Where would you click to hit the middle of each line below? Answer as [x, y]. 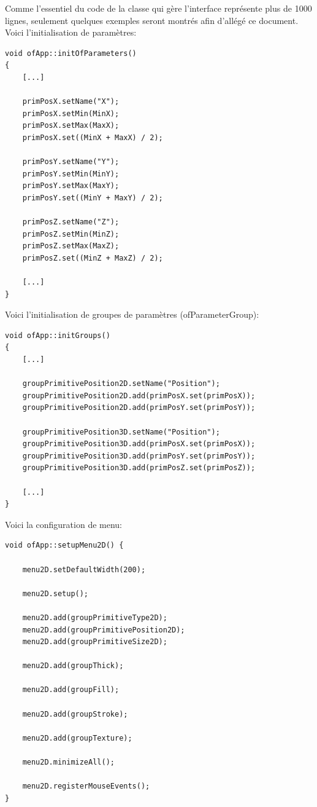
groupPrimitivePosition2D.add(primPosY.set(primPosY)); [139, 408]
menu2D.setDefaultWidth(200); [84, 569]
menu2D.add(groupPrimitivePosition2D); [104, 630]
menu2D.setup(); [55, 593]
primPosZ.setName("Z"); [71, 222]
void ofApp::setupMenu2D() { [64, 545]
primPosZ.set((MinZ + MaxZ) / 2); [93, 258]
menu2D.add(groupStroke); [75, 714]
